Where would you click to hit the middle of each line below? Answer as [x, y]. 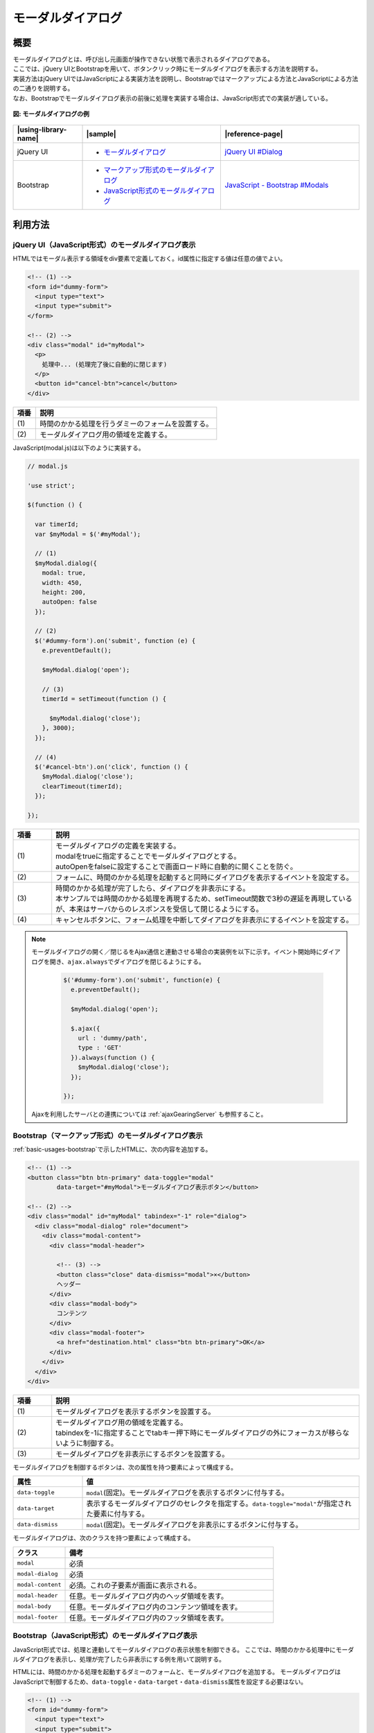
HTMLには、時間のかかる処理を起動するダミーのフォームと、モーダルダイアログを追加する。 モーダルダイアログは [177, 1672]
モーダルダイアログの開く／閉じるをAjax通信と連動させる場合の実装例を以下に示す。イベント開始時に [177, 952]
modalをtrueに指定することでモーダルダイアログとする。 [148, 856]
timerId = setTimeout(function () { [104, 699]
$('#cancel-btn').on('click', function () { [112, 767]
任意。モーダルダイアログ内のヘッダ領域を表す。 [149, 1596]
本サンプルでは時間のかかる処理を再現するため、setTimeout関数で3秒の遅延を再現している [204, 898]
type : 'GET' [100, 1048]
